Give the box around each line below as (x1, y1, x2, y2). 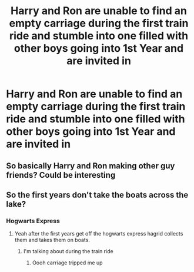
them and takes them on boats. (14, 237, 90, 244)
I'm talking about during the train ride (23, 248, 113, 255)
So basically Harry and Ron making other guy (6, 161, 175, 171)
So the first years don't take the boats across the (6, 190, 189, 200)
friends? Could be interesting (6, 170, 116, 180)
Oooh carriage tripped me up (32, 259, 103, 266)
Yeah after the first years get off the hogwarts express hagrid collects (14, 230, 183, 237)
